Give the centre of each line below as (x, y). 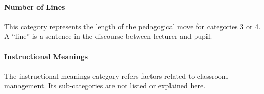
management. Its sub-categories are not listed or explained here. (105, 86)
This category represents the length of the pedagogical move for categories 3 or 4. (133, 26)
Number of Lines (35, 6)
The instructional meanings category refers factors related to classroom (116, 75)
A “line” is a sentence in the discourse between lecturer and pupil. (108, 36)
